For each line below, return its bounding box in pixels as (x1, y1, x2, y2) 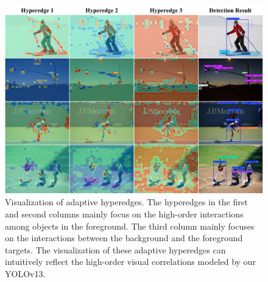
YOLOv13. (5, 267, 46, 280)
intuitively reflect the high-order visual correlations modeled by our (5, 255, 256, 268)
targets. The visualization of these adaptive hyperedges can (5, 243, 226, 256)
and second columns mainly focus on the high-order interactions (5, 207, 244, 220)
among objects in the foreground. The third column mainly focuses (5, 219, 255, 232)
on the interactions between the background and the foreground (5, 231, 243, 244)
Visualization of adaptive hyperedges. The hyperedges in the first (5, 196, 248, 208)
